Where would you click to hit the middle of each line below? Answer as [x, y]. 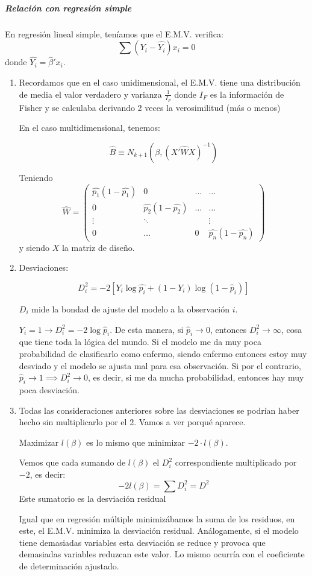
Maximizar [39, 442]
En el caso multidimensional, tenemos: [89, 128]
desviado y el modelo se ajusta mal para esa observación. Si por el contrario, [160, 365]
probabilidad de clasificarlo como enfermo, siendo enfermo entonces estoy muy [163, 353]
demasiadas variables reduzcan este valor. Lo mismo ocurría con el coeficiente [162, 554]
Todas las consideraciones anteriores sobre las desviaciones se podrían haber [159, 410]
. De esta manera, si [147, 329]
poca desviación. [49, 389]
